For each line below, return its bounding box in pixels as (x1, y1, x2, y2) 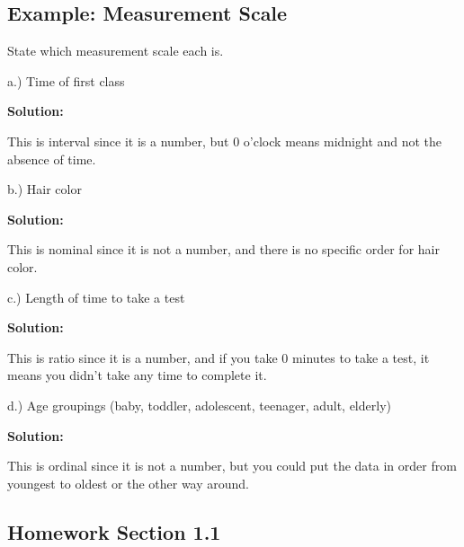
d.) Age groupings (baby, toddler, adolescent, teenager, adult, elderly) (7, 395, 391, 414)
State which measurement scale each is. (7, 41, 224, 60)
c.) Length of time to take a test (7, 287, 185, 306)
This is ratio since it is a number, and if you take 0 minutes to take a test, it (7, 348, 430, 366)
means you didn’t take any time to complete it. (7, 366, 267, 384)
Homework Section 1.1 (7, 517, 221, 545)
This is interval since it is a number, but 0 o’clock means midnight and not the (7, 131, 442, 150)
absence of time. (7, 149, 96, 168)
